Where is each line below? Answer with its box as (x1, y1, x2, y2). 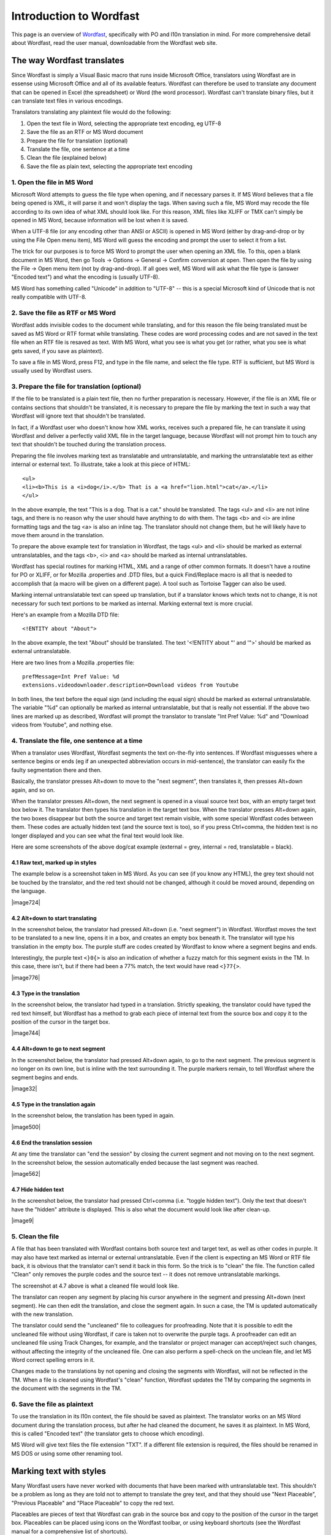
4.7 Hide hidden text (11, 1186, 64, 1193)
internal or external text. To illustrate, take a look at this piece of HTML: (11, 460, 191, 468)
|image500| (11, 1123, 41, 1130)
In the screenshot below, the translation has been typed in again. (11, 1112, 175, 1119)
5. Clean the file (11, 1232, 59, 1240)
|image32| (11, 1085, 37, 1092)
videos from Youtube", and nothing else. (11, 721, 113, 728)
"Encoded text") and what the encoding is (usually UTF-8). (11, 273, 160, 281)
